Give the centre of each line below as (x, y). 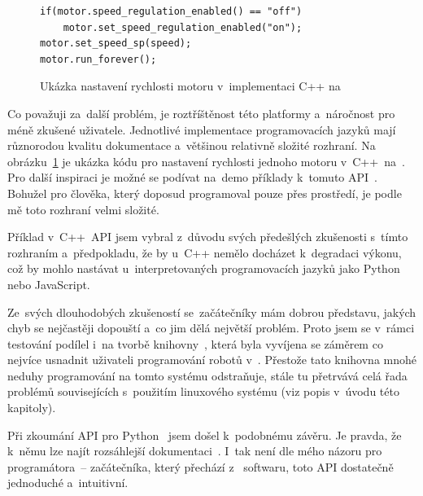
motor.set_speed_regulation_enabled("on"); (183, 27)
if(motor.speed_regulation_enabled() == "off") (171, 11)
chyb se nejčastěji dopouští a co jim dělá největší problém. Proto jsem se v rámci (211, 328)
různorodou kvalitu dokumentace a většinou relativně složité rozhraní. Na (192, 145)
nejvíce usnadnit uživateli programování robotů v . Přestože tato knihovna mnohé (212, 360)
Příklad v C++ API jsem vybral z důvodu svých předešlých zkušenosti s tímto (208, 237)
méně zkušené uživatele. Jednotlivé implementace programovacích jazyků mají (202, 129)
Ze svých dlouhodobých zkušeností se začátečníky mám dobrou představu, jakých (212, 312)
